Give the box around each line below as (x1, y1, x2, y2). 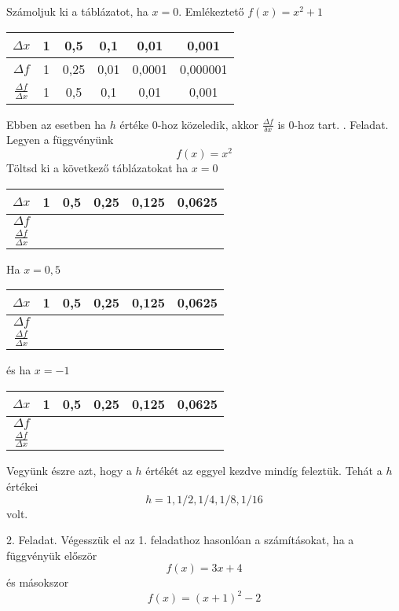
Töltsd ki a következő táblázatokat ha (6, 160, 189, 176)
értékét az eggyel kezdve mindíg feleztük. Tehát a (145, 462, 383, 479)
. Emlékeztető (178, 3, 244, 19)
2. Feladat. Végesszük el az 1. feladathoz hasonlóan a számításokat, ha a (6, 532, 354, 548)
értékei (6, 477, 38, 494)
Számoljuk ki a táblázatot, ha (6, 3, 148, 19)
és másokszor (6, 574, 69, 591)
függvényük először (6, 547, 97, 563)
